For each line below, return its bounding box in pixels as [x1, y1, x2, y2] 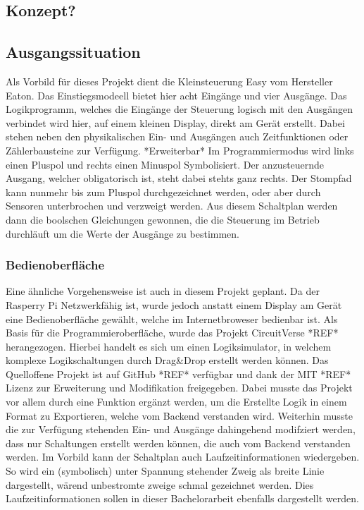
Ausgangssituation [6, 41, 141, 63]
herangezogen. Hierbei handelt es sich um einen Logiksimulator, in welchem [6, 339, 332, 353]
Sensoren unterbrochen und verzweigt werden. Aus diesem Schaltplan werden [6, 198, 338, 213]
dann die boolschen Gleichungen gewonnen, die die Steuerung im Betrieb [6, 212, 320, 226]
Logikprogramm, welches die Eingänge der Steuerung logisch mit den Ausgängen [6, 102, 353, 116]
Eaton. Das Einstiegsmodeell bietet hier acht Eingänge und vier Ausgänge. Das [6, 87, 347, 102]
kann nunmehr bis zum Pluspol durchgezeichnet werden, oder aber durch [6, 184, 321, 199]
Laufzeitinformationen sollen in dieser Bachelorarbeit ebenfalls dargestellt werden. [6, 491, 359, 506]
